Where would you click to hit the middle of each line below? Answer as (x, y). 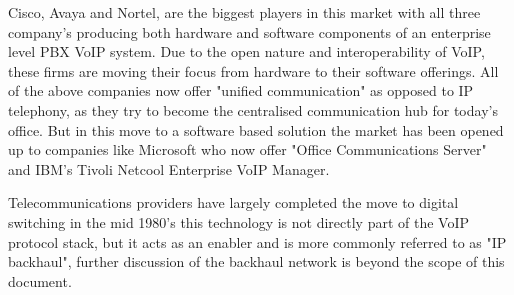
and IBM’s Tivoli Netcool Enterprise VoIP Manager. (169, 168)
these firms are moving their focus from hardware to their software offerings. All (253, 70)
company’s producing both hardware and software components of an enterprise (249, 31)
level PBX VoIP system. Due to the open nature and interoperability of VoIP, (246, 51)
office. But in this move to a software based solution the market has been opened (256, 129)
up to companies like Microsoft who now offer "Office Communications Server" (247, 149)
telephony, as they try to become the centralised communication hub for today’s (253, 109)
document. (40, 280)
